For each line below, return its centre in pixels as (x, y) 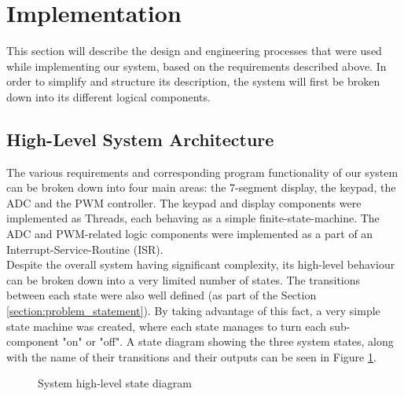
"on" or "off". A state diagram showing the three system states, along (228, 341)
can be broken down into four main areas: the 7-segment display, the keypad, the (201, 187)
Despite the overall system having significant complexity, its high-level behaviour (201, 264)
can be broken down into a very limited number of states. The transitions (184, 279)
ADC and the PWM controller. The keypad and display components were (184, 202)
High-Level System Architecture (140, 139)
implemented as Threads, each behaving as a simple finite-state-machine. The (193, 218)
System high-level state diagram (115, 383)
